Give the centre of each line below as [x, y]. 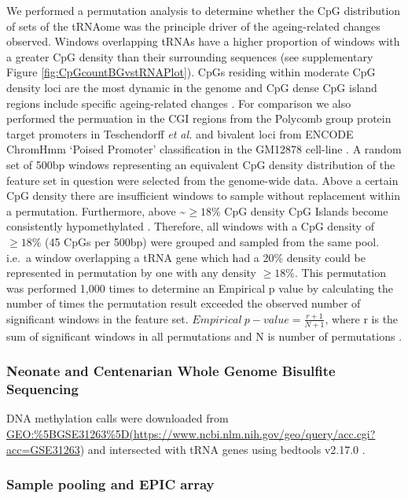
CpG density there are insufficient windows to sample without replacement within [204, 196]
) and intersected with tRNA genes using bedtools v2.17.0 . [222, 449]
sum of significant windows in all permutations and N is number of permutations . [204, 336]
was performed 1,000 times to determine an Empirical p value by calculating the [200, 288]
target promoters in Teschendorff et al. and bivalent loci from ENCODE [180, 133]
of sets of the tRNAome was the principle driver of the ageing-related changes [193, 26]
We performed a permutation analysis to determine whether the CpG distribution [204, 10]
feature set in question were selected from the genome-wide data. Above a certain [202, 180]
